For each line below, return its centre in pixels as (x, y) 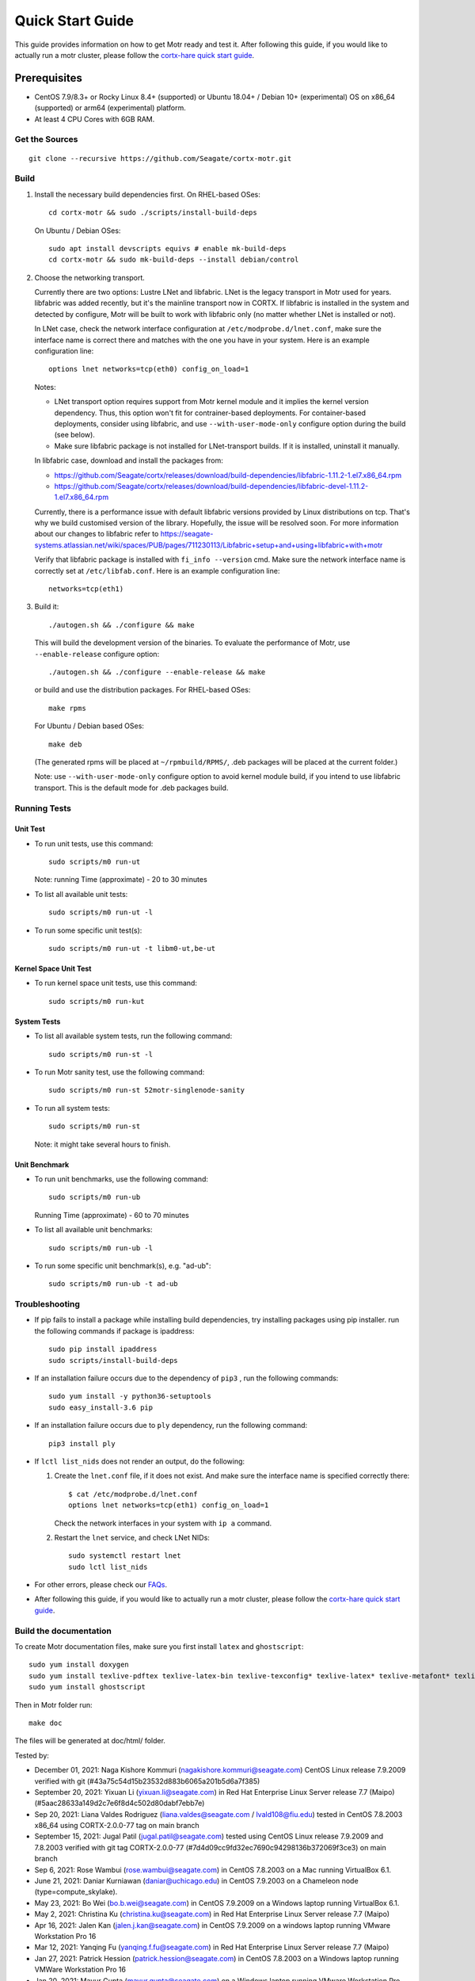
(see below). (74, 435)
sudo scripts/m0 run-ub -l (101, 1248)
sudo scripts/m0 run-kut (97, 1001)
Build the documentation (63, 1631)
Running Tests (43, 808)
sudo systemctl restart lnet (125, 1556)
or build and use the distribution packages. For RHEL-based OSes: (142, 690)
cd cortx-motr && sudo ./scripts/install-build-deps (153, 213)
